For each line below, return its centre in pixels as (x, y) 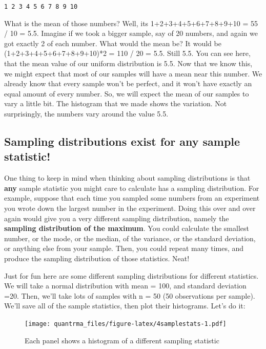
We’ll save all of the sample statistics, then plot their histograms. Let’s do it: (125, 306)
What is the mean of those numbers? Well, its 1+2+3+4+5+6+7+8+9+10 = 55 (131, 23)
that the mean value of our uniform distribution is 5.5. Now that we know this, (128, 63)
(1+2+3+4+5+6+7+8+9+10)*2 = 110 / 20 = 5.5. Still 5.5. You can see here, (127, 53)
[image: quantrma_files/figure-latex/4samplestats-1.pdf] (126, 324)
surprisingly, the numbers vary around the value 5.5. (86, 113)
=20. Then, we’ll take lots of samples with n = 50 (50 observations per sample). (130, 295)
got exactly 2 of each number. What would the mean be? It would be (113, 43)
